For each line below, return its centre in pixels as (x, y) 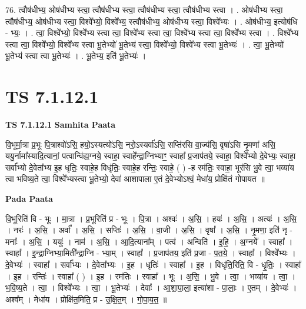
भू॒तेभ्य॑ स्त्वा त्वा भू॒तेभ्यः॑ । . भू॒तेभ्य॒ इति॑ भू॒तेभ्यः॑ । (76, 56)
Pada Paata (29, 199)
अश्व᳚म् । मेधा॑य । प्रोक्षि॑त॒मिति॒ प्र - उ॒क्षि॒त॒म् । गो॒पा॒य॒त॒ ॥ (86, 299)
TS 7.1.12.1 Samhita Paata (61, 124)
